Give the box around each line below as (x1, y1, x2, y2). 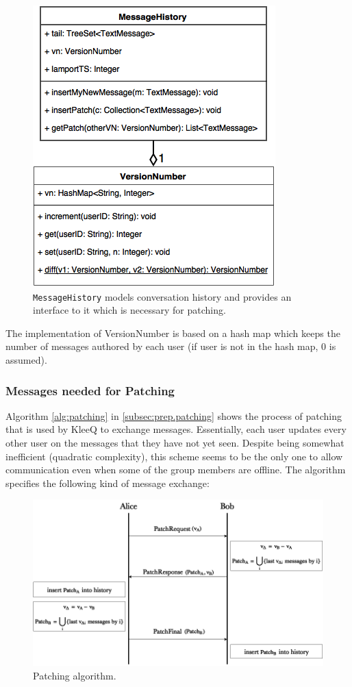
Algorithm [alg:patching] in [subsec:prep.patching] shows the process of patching (5, 408, 342, 423)
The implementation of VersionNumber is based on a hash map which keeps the (5, 325, 340, 340)
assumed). (5, 353, 47, 367)
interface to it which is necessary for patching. (33, 303, 226, 317)
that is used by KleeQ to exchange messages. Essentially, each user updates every (5, 422, 347, 436)
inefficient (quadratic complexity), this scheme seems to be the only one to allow (5, 449, 343, 463)
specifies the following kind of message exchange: (5, 475, 210, 490)
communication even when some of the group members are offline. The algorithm (5, 462, 346, 477)
